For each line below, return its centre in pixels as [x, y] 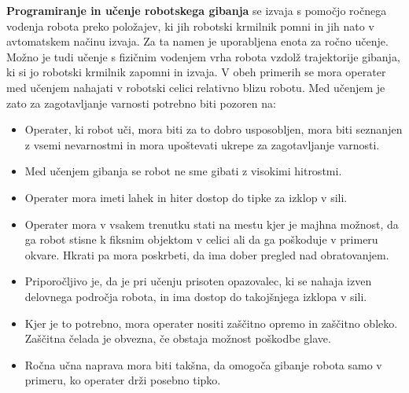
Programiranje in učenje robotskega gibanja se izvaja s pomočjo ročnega [197, 10]
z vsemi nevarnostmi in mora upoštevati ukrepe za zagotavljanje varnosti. [202, 144]
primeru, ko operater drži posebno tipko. [123, 380]
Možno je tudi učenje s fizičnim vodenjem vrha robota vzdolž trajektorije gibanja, [203, 56]
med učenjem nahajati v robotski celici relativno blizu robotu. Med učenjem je [196, 87]
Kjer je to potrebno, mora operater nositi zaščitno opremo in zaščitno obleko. [211, 323]
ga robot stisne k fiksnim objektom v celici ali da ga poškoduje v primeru [201, 239]
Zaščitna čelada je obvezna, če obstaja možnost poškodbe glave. [178, 338]
